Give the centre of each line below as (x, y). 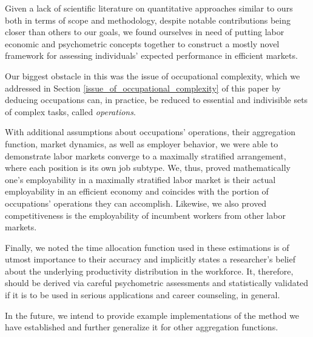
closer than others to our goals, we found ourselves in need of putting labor (145, 32)
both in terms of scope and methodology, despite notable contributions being (148, 20)
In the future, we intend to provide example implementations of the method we (152, 315)
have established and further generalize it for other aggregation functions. (142, 327)
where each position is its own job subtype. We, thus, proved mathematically (148, 168)
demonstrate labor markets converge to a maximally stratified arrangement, (146, 155)
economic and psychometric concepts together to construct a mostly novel (142, 43)
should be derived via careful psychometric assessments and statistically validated (157, 283)
